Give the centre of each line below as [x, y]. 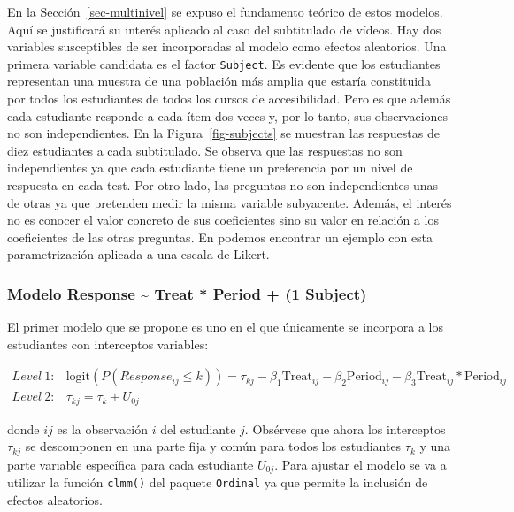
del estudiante [198, 428]
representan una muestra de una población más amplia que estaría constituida [219, 81]
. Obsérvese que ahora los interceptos [345, 428]
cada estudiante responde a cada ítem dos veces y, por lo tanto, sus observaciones [228, 115]
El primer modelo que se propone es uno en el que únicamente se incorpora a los [225, 327]
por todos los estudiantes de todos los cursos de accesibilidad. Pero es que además [229, 99]
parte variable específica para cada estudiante [130, 464]
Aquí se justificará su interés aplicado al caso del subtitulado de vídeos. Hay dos [224, 29]
